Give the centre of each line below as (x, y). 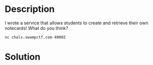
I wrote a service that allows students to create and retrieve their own (76, 23)
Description (30, 9)
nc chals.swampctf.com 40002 (35, 37)
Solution (23, 57)
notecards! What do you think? (36, 28)
